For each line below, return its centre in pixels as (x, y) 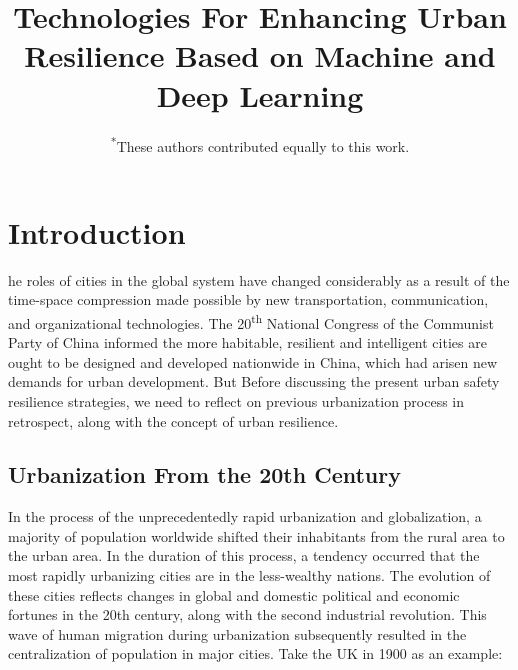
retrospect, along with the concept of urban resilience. (173, 420)
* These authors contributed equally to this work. (260, 145)
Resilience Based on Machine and (260, 55)
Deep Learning (260, 94)
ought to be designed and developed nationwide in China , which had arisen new (253, 361)
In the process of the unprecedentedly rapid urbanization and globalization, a (245, 516)
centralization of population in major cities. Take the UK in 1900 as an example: (255, 653)
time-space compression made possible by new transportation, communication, (248, 299)
